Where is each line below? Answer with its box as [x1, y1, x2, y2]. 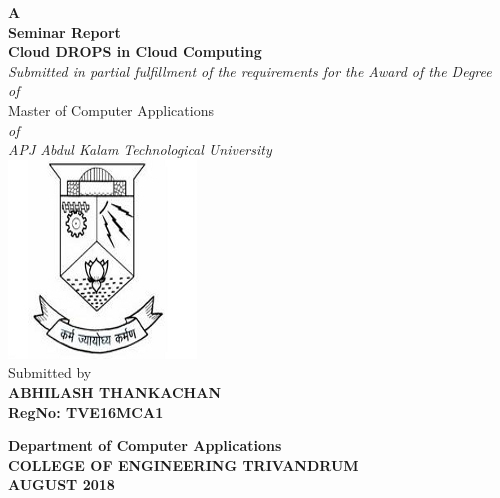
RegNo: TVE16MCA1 [8, 401, 164, 422]
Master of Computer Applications [8, 99, 214, 120]
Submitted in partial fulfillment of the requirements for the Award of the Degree [8, 60, 492, 81]
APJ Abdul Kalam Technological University [8, 139, 272, 160]
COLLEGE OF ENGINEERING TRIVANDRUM [8, 454, 359, 475]
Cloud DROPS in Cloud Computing [8, 41, 262, 62]
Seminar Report [8, 21, 121, 42]
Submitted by [8, 362, 92, 383]
